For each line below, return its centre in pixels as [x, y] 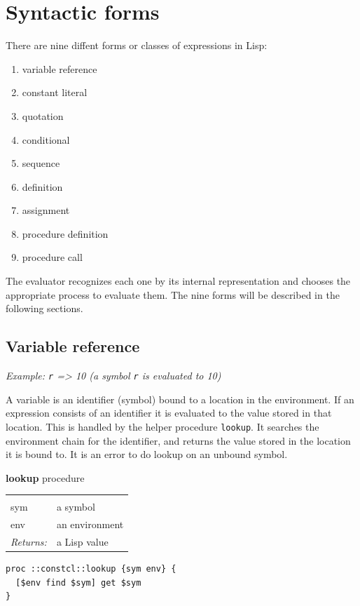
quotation [43, 115]
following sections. [44, 308]
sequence [41, 163]
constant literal [55, 92]
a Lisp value [82, 542]
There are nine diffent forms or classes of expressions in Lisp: [137, 45]
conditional [46, 139]
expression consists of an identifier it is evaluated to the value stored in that [169, 413]
